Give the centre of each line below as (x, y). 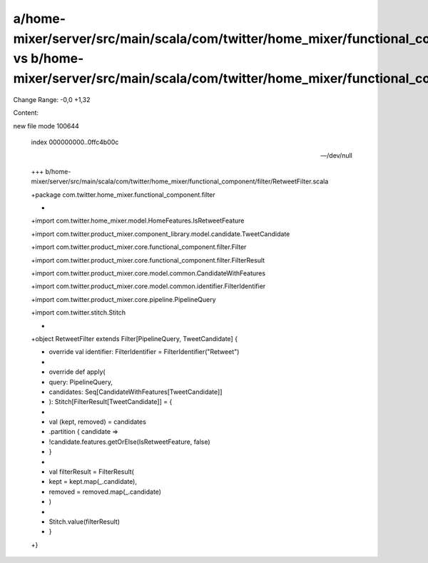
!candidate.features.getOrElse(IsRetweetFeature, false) (129, 442)
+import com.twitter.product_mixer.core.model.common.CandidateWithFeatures (148, 273)
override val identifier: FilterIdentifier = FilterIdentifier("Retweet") (144, 352)
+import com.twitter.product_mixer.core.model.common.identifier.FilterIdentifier (148, 286)
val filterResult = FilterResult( (92, 472)
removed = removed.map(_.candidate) (105, 492)
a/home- (40, 19)
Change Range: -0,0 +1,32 (52, 99)
